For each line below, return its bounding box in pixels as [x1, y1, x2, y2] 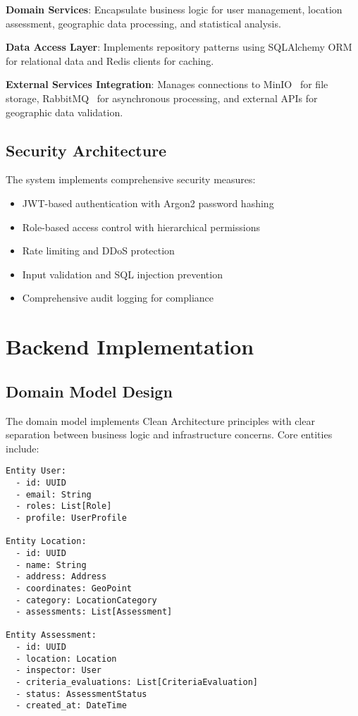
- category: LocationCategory [16, 595, 157, 605]
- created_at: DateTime [16, 700, 127, 711]
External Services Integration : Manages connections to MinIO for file [6, 77, 328, 92]
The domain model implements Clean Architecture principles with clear [6, 413, 315, 428]
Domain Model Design [6, 380, 173, 402]
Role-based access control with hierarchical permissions [22, 219, 260, 234]
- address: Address [16, 572, 107, 582]
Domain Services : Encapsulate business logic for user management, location [6, 2, 342, 16]
